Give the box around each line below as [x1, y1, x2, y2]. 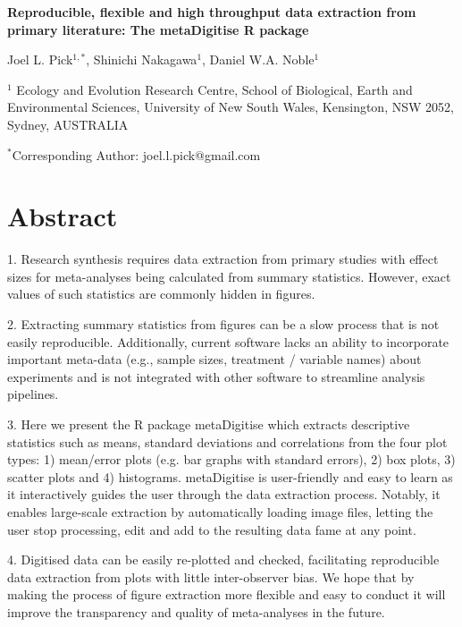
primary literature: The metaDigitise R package [7, 20, 309, 38]
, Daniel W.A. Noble [202, 50, 315, 69]
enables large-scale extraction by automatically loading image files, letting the [7, 503, 433, 521]
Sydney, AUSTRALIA [7, 114, 129, 133]
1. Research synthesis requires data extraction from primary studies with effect [7, 250, 439, 268]
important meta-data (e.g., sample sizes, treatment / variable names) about [7, 350, 422, 369]
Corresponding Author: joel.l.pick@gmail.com [12, 145, 261, 164]
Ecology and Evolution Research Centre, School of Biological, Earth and [16, 80, 413, 98]
